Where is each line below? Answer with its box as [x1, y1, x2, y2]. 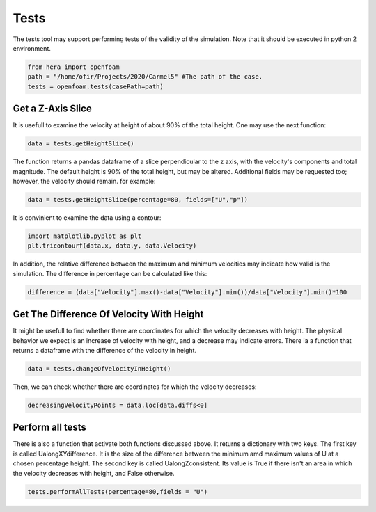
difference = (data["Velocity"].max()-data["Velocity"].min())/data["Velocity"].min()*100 [27, 288, 347, 296]
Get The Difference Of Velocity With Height [13, 308, 204, 320]
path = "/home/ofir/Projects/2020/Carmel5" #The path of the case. [27, 73, 263, 81]
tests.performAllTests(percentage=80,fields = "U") [27, 488, 208, 495]
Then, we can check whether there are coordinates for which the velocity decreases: [13, 383, 257, 391]
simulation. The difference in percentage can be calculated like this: [13, 269, 207, 278]
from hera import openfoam [27, 63, 120, 71]
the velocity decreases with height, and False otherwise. [13, 469, 175, 477]
